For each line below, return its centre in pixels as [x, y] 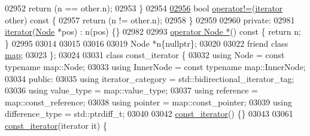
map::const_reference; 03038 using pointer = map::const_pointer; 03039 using [149, 102]
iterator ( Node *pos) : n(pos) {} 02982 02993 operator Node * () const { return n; [153, 31]
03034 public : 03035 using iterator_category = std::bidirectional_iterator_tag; [150, 78]
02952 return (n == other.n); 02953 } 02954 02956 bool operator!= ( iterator [144, 8]
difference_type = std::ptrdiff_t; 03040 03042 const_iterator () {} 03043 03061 [149, 114]
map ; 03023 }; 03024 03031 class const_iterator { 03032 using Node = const [145, 55]
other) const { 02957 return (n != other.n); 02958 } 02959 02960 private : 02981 [150, 19]
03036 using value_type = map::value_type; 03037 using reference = [131, 90]
